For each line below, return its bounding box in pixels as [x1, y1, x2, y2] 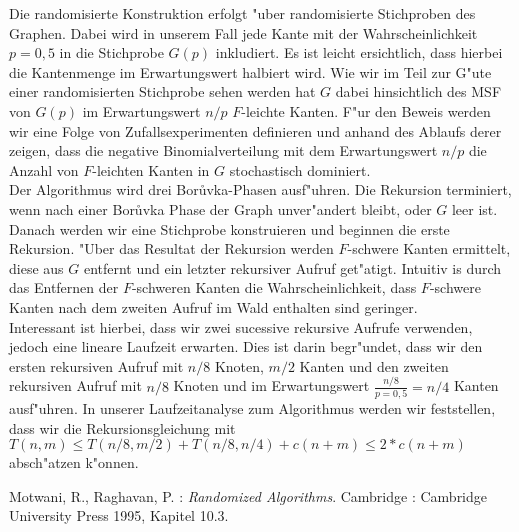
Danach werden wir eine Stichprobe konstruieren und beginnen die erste [9, 218, 450, 239]
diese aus [9, 257, 64, 278]
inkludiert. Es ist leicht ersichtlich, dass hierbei [215, 42, 503, 63]
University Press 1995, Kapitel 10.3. [9, 505, 229, 526]
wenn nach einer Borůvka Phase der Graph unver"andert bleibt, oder [9, 198, 432, 219]
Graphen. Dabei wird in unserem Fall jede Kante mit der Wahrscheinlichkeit [9, 22, 478, 43]
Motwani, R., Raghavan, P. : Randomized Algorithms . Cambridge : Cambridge [9, 485, 488, 506]
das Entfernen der [9, 277, 119, 298]
